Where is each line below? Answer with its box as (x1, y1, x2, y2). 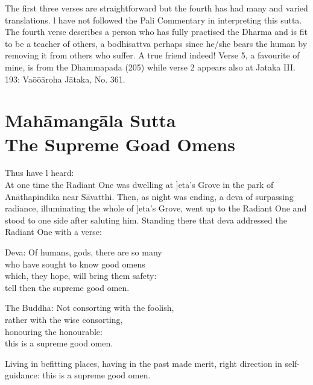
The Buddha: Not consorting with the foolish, (5, 301, 174, 314)
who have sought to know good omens (5, 257, 145, 270)
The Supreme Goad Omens (5, 131, 235, 156)
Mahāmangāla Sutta (5, 108, 176, 133)
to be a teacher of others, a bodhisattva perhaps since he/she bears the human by (5, 37, 308, 49)
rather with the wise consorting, (5, 313, 123, 325)
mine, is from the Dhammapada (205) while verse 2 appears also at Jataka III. (5, 60, 296, 73)
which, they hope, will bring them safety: (5, 269, 157, 282)
